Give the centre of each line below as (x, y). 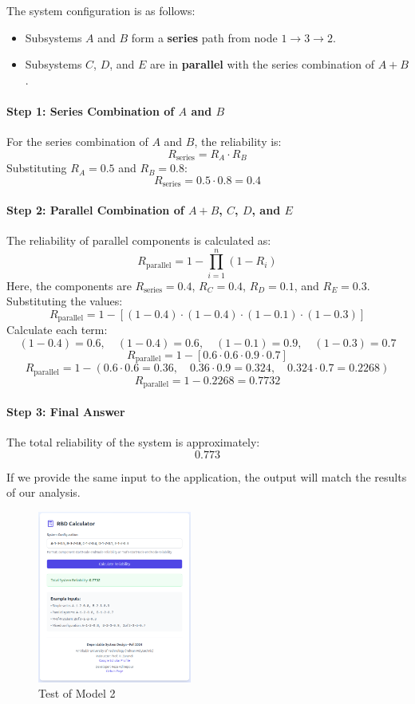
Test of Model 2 (77, 693)
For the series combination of (77, 142)
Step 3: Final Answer (66, 411)
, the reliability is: (238, 142)
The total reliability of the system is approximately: (133, 442)
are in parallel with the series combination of (262, 64)
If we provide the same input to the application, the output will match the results (207, 476)
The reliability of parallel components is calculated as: (139, 240)
